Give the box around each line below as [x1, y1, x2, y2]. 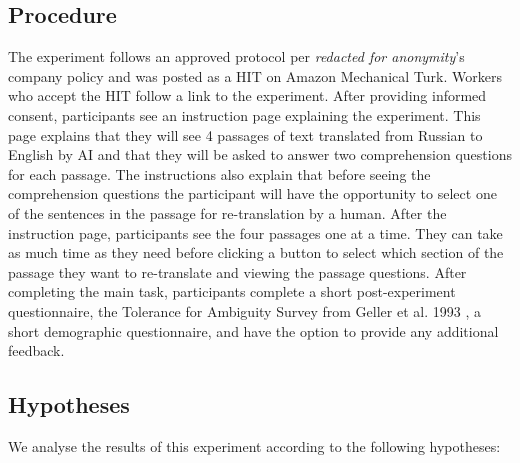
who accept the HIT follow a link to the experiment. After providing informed [8, 85, 487, 106]
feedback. [8, 340, 65, 361]
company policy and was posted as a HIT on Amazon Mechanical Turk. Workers [8, 65, 502, 86]
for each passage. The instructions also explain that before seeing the [8, 163, 431, 184]
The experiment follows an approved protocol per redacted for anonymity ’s [8, 46, 465, 67]
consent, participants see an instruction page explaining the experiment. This [8, 104, 481, 125]
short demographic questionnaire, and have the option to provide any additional [8, 320, 499, 341]
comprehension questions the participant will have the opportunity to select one [8, 183, 497, 204]
